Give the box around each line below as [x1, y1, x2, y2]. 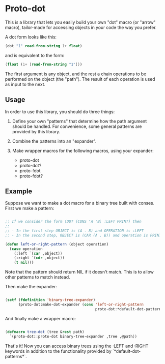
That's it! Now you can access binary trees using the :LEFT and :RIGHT [5, 343, 149, 349]
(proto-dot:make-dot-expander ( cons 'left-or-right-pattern [18, 302, 144, 307]
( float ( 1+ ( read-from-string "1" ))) [5, 62, 82, 67]
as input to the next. [5, 81, 46, 87]
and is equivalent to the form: [5, 52, 65, 58]
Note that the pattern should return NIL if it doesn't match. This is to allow [5, 269, 154, 275]
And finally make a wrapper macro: [5, 315, 76, 321]
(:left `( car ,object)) [14, 251, 63, 256]
